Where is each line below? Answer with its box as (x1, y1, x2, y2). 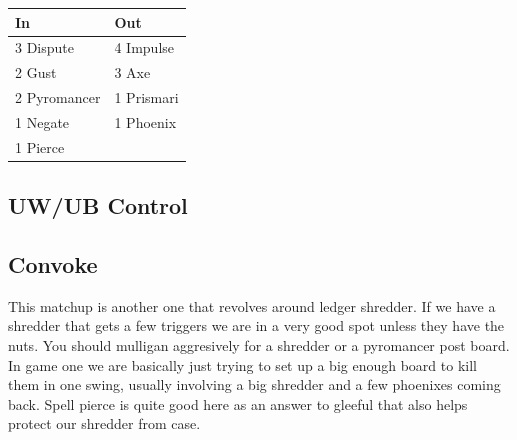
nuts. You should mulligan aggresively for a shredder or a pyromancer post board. (8, 334, 510, 355)
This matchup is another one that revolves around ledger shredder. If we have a (8, 295, 496, 316)
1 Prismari (114, 87, 179, 108)
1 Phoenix (114, 111, 177, 132)
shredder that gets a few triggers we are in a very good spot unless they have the (8, 315, 505, 336)
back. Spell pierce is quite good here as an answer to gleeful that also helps (8, 393, 468, 414)
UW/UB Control (8, 190, 188, 221)
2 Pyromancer (15, 87, 101, 108)
